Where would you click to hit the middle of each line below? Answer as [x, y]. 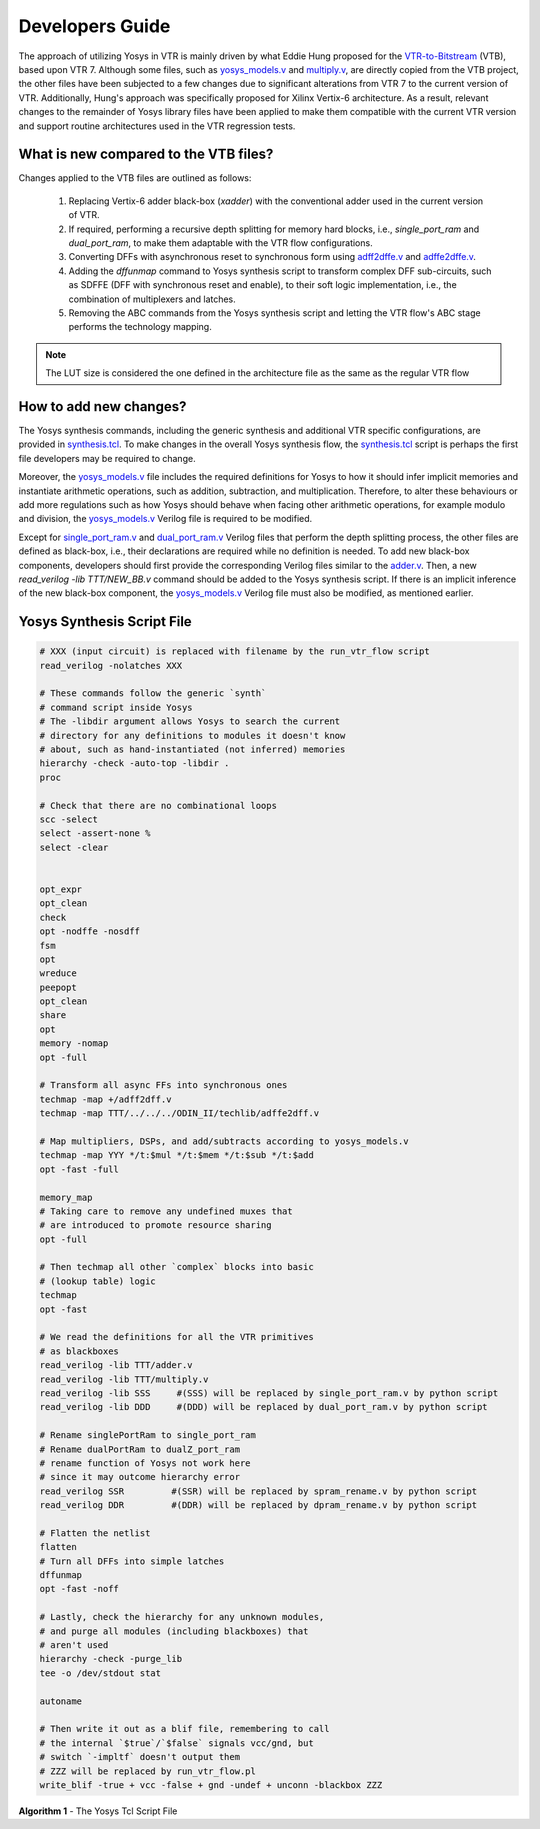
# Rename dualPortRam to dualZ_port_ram [139, 1449]
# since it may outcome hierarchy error [139, 1477]
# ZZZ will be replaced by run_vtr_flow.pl [148, 1771]
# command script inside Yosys [116, 707]
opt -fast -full [79, 1169]
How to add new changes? [102, 406]
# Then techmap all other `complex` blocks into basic [176, 1267]
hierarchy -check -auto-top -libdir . [134, 763]
